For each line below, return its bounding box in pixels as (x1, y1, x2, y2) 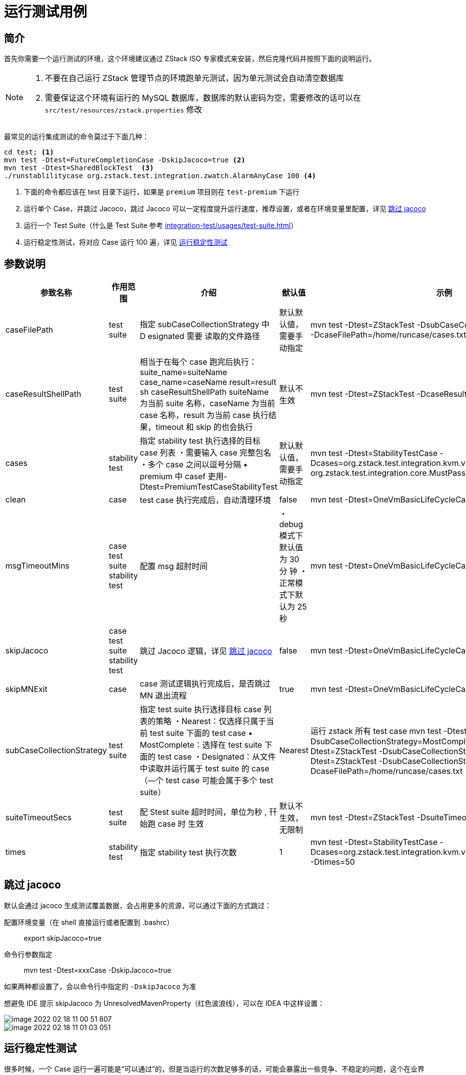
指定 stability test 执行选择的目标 (140, 436, 261, 446)
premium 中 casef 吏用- (140, 471, 228, 482)
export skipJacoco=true (24, 933, 102, 942)
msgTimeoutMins (5, 561, 70, 571)
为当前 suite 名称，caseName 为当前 (140, 398, 275, 409)
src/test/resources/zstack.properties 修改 (45, 105, 202, 115)
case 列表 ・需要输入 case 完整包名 (140, 448, 272, 458)
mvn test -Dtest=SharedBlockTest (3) (4, 164, 154, 172)
